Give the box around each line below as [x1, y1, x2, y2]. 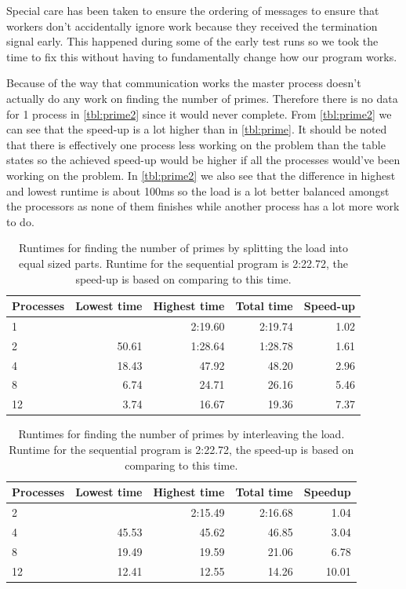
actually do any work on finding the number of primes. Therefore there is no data [6, 90, 398, 106]
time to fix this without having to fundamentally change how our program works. [6, 48, 397, 64]
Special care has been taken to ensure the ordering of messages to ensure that [6, 2, 379, 18]
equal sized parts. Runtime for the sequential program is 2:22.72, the [19, 254, 348, 271]
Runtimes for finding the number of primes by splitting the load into [19, 240, 348, 256]
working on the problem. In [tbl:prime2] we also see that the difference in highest [6, 166, 396, 183]
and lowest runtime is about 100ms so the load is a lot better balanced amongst [6, 182, 390, 199]
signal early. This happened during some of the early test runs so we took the [6, 33, 379, 49]
